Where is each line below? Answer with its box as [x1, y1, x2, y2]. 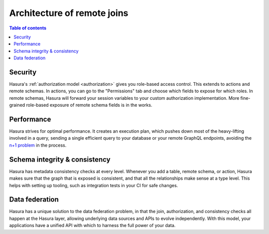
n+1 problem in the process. [9, 142, 67, 148]
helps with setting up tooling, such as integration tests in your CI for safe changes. [9, 182, 178, 188]
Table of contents [9, 25, 47, 31]
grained [9, 102, 25, 108]
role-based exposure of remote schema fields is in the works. [26, 102, 152, 108]
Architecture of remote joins [9, 7, 129, 18]
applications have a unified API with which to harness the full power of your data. [9, 223, 176, 229]
